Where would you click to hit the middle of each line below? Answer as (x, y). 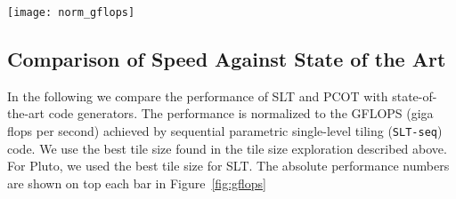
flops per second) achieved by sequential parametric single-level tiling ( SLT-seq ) (225, 131)
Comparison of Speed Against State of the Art (227, 59)
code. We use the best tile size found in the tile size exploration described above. (227, 148)
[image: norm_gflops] (71, 12)
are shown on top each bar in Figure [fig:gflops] (137, 183)
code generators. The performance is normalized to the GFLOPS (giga (241, 113)
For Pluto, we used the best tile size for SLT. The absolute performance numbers (228, 166)
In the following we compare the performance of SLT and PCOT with (198, 96)
